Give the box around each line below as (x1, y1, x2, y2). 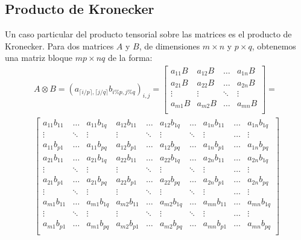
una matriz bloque (5, 51, 73, 64)
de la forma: (107, 51, 153, 64)
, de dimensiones (139, 39, 200, 52)
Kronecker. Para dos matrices (5, 39, 114, 52)
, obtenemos (252, 39, 296, 52)
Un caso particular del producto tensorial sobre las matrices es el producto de (5, 28, 292, 40)
